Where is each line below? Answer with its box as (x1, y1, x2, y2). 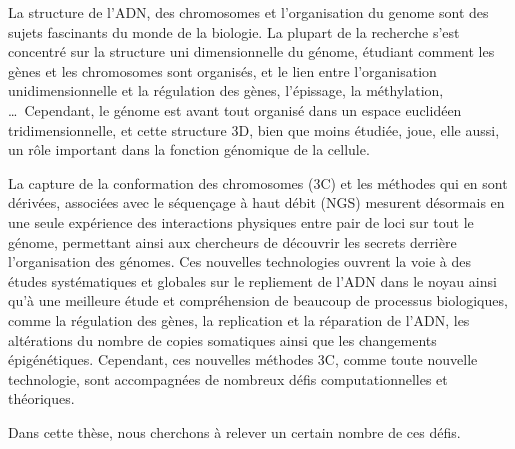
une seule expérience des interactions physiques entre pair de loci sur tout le (8, 211, 474, 232)
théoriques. (8, 388, 75, 409)
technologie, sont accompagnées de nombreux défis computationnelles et (8, 368, 448, 389)
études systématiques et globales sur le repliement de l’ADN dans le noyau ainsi (8, 270, 497, 291)
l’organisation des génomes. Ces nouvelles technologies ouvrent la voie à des (8, 251, 471, 272)
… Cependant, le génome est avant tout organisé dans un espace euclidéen (8, 99, 462, 120)
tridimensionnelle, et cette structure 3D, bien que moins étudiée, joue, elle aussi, (8, 119, 500, 140)
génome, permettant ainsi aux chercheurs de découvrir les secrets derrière (8, 231, 457, 252)
